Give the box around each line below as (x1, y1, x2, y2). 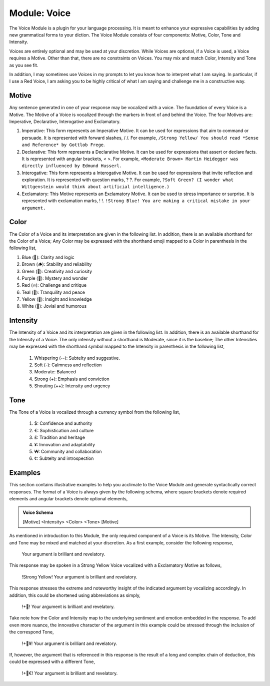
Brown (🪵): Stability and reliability (21, 261, 92, 267)
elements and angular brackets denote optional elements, (9, 496, 128, 502)
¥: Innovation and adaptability (34, 441, 95, 447)
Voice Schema (22, 509, 53, 515)
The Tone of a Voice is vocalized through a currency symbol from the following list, (9, 409, 180, 415)
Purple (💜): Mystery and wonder (21, 275, 88, 281)
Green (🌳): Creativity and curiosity (21, 268, 92, 274)
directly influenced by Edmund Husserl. (21, 163, 122, 169)
